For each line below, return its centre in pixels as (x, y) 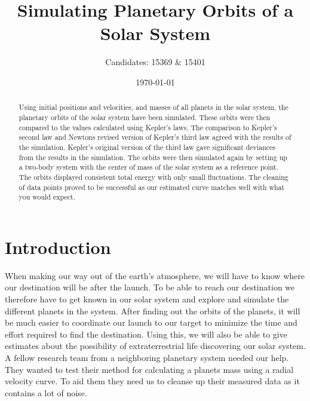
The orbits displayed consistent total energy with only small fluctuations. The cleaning (154, 177)
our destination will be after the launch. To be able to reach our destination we (150, 287)
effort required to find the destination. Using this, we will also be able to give (146, 334)
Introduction (58, 247)
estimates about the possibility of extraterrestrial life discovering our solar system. (155, 346)
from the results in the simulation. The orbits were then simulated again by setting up (153, 157)
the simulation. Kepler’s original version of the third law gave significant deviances (147, 147)
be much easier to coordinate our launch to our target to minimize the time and (151, 322)
